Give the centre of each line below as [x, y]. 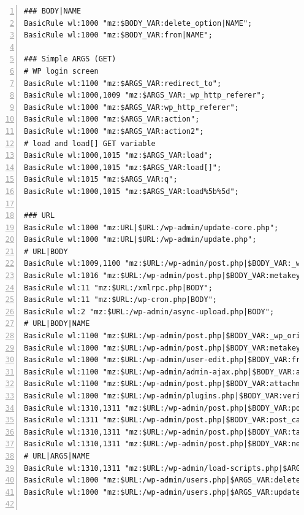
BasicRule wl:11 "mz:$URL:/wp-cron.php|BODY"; [120, 300]
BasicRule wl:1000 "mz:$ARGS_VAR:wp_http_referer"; [131, 107]
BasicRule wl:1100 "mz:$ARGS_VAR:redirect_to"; [123, 83]
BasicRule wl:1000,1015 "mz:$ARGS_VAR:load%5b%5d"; [131, 191]
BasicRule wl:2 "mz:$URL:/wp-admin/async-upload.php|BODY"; [149, 312]
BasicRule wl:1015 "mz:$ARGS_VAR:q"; [101, 180]
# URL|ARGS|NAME [57, 456]
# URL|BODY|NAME [57, 324]
